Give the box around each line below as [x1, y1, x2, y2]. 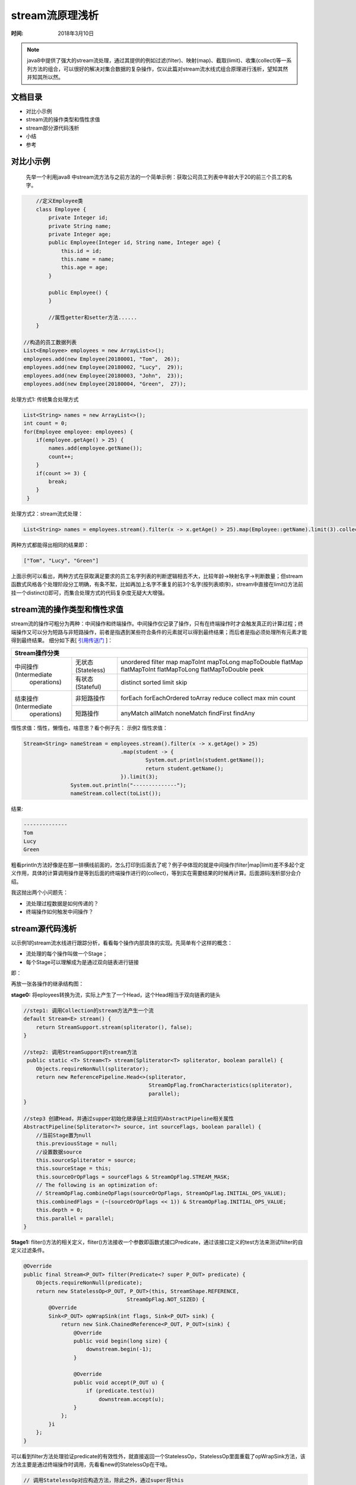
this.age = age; [61, 264, 109, 271]
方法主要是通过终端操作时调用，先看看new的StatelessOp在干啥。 [11, 1461, 171, 1468]
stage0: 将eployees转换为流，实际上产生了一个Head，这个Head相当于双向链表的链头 [11, 991, 221, 998]
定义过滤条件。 [11, 1247, 47, 1254]
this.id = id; [61, 247, 102, 254]
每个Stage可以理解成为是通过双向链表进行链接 [26, 958, 139, 965]
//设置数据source [36, 1148, 82, 1155]
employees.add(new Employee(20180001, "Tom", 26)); [23, 355, 180, 362]
